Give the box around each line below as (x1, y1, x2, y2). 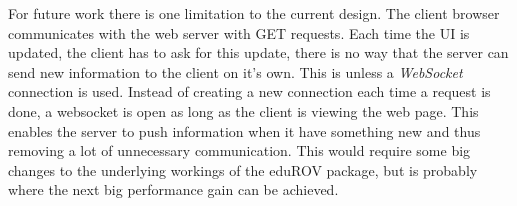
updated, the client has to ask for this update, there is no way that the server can (8, 42, 509, 63)
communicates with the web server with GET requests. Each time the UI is (8, 22, 470, 43)
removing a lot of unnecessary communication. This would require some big (8, 140, 471, 161)
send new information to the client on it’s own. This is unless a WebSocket (8, 61, 463, 82)
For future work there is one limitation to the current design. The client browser (8, 3, 500, 23)
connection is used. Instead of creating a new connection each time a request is (8, 81, 491, 102)
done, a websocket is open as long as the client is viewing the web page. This (8, 100, 479, 121)
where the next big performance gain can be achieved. (8, 179, 339, 200)
